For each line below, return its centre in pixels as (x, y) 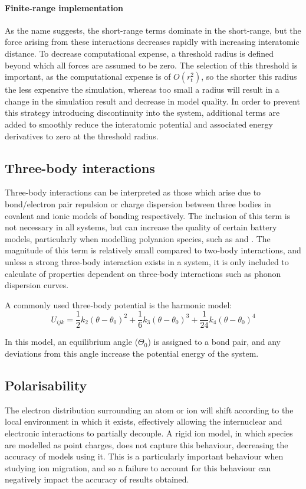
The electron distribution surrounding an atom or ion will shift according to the (149, 410)
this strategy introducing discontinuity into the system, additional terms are (142, 113)
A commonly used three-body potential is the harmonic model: (119, 304)
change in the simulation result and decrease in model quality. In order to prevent (152, 101)
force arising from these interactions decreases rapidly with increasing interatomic (152, 42)
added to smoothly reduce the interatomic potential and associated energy (139, 124)
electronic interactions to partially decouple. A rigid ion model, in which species (149, 433)
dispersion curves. (37, 285)
